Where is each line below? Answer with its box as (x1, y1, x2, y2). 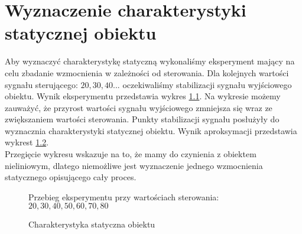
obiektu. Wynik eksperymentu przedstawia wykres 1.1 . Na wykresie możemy (5, 90, 281, 102)
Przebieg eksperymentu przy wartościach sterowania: (28, 190, 219, 203)
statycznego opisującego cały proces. (5, 171, 137, 183)
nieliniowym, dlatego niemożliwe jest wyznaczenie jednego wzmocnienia (5, 159, 263, 171)
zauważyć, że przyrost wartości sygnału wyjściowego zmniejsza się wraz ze (5, 101, 272, 113)
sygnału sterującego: (5, 78, 78, 90)
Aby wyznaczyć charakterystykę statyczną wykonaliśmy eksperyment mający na (5, 55, 295, 67)
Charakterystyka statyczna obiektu (28, 218, 155, 230)
